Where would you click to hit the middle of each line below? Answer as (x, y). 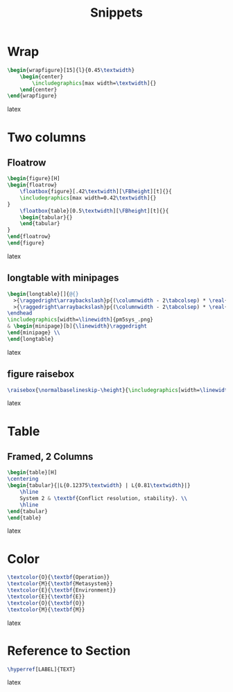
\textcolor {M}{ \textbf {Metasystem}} (60, 584)
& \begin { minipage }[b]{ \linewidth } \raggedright (77, 326)
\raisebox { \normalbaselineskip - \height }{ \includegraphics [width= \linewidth (119, 390)
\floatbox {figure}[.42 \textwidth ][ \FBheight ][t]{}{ (96, 192)
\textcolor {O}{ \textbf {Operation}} (59, 577)
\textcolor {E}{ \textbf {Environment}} (62, 590)
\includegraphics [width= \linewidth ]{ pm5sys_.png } (80, 320)
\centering (23, 479)
